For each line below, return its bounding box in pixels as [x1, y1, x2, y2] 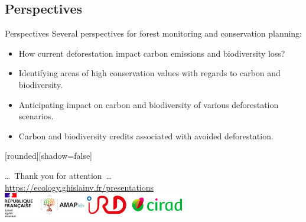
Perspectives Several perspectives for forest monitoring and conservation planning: [5, 27, 302, 40]
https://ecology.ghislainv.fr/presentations [5, 181, 154, 193]
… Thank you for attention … [5, 169, 112, 181]
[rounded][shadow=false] [5, 149, 93, 162]
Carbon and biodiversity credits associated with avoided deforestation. [18, 129, 274, 142]
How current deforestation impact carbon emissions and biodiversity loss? [18, 47, 285, 59]
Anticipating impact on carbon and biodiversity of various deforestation [18, 98, 279, 110]
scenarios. [18, 110, 54, 122]
